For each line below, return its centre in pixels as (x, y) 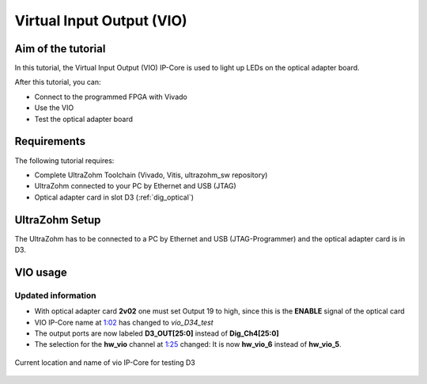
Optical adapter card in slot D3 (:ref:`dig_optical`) (114, 197)
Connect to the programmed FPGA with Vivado (111, 97)
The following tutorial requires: (64, 160)
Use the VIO (54, 108)
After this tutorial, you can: (58, 82)
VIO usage (41, 272)
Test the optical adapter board (84, 119)
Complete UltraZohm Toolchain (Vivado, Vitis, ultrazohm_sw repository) (151, 175)
